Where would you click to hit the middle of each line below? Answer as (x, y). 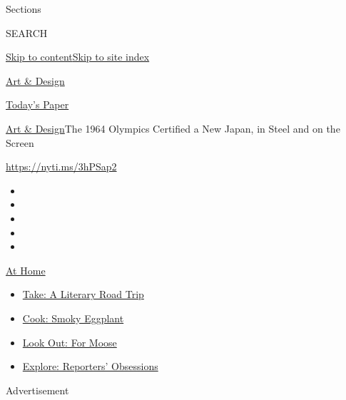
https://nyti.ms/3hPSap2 (61, 166)
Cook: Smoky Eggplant (73, 318)
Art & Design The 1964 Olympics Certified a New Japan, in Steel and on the (173, 128)
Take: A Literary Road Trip (83, 294)
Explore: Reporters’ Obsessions (90, 366)
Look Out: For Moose (70, 342)
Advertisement (37, 390)
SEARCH (27, 32)
